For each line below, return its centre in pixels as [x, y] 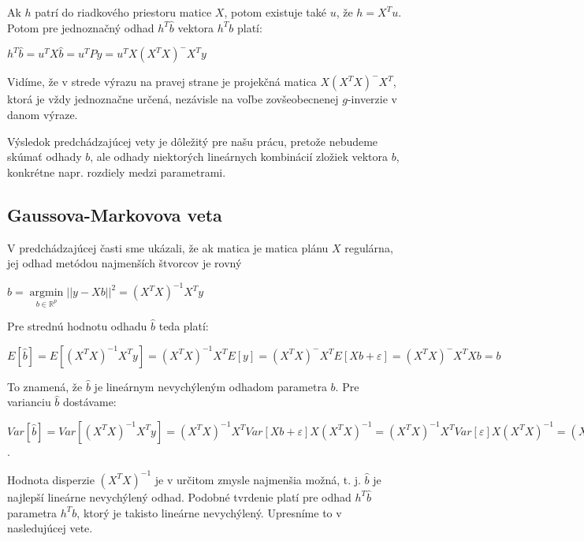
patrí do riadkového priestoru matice [123, 12]
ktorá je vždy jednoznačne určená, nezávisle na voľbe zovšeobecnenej [173, 99]
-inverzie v [372, 99]
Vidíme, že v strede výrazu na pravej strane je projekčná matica [162, 82]
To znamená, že [45, 386]
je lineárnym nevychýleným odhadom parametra [210, 386]
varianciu [29, 402]
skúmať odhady [45, 157]
